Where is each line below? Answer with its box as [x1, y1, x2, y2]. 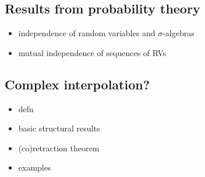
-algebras [162, 27, 195, 39]
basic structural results [18, 122, 100, 134]
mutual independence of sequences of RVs [18, 46, 167, 58]
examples [18, 161, 51, 173]
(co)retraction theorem [18, 141, 100, 154]
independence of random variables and [18, 27, 155, 39]
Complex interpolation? [5, 75, 150, 93]
